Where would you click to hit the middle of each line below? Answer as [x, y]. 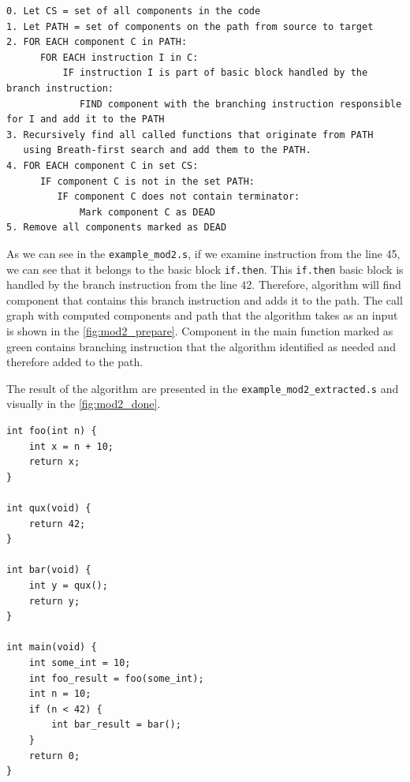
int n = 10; [60, 694]
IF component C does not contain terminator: [179, 197]
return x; [54, 462]
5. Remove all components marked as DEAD [117, 228]
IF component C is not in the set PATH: [147, 181]
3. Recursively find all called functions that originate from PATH [190, 135]
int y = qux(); [68, 585]
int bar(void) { [49, 570]
